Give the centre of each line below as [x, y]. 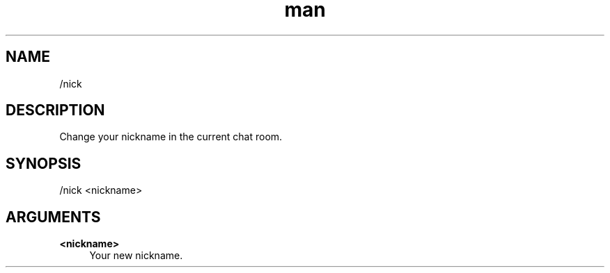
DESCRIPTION [55, 110]
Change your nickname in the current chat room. [171, 137]
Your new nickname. [136, 256]
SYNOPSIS [44, 163]
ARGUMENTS [53, 217]
